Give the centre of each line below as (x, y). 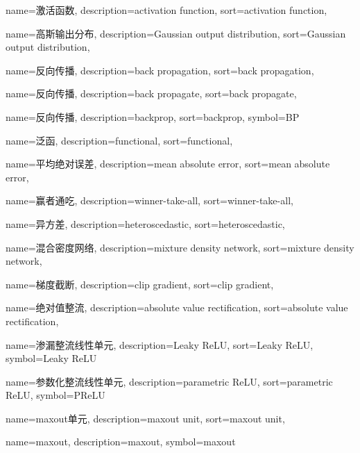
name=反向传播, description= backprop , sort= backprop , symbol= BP (153, 116)
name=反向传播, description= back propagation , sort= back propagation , (160, 70)
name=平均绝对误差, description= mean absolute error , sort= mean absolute (168, 164)
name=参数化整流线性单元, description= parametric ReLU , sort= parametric (169, 381)
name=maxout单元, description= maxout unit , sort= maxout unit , (145, 418)
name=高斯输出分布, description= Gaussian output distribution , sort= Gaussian (176, 33)
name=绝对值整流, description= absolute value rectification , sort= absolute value (177, 307)
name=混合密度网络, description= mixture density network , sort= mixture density (180, 247)
